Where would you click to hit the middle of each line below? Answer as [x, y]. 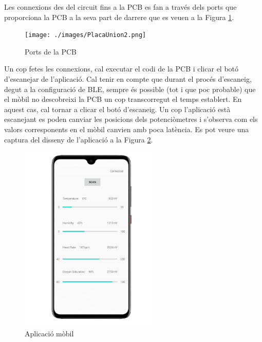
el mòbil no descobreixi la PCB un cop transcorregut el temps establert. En [123, 99]
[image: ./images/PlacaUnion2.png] [86, 35]
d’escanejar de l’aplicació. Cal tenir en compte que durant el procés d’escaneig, [128, 79]
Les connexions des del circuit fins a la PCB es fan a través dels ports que [120, 7]
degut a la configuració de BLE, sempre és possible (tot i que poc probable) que [130, 89]
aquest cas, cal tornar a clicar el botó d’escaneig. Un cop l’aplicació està [117, 109]
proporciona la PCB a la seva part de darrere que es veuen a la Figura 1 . [119, 17]
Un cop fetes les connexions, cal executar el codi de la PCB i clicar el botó [121, 69]
